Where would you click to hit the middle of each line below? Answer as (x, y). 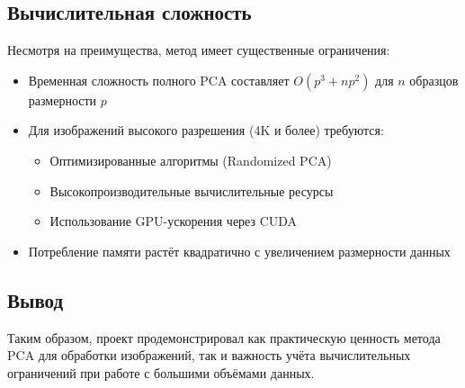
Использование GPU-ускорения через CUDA (174, 221)
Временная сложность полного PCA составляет (159, 80)
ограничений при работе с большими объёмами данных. (161, 372)
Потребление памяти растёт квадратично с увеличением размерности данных (239, 251)
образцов (434, 80)
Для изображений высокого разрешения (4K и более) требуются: (206, 130)
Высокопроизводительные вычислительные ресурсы (192, 190)
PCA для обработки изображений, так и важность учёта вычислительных (209, 355)
